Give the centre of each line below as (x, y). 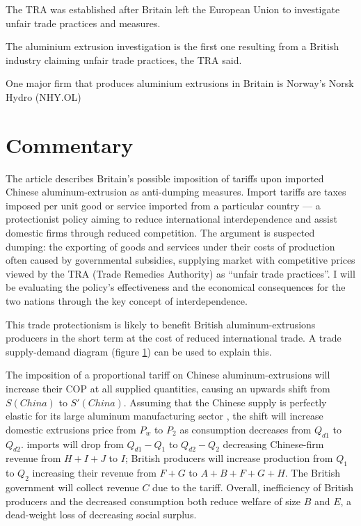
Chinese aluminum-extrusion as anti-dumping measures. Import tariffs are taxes (176, 192)
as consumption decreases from (246, 429)
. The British (313, 473)
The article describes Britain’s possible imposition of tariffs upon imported (165, 178)
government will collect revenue (72, 487)
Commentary (70, 144)
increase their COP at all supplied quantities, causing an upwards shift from (168, 388)
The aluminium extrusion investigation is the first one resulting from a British (173, 46)
